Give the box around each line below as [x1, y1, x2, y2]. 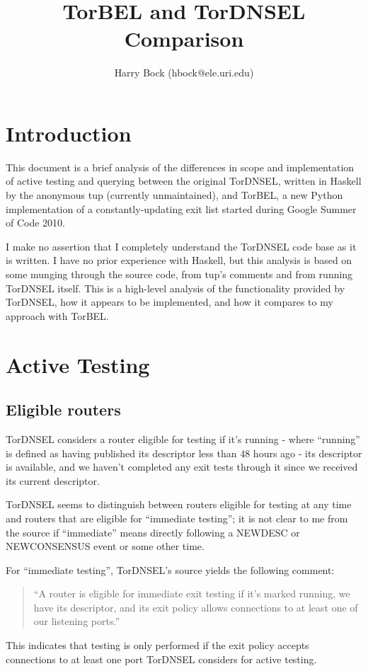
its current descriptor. [6, 473, 100, 488]
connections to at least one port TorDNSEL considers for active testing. [6, 651, 317, 666]
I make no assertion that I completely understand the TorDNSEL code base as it [6, 239, 357, 253]
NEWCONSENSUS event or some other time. [6, 539, 205, 554]
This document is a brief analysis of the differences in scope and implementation [6, 159, 355, 174]
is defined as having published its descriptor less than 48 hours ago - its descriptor [6, 445, 362, 460]
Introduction [6, 118, 132, 147]
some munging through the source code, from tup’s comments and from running [6, 267, 353, 281]
